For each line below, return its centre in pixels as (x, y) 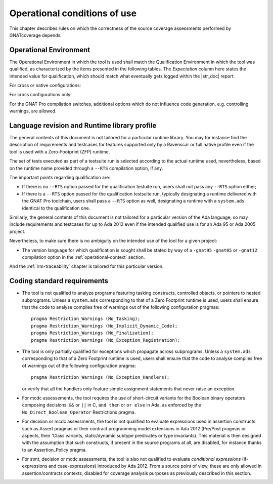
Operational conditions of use (73, 13)
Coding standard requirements (59, 281)
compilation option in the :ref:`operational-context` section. (83, 257)
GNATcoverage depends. (35, 35)
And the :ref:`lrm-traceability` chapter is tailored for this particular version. (86, 266)
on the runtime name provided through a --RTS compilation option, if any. (86, 168)
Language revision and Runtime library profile (83, 126)
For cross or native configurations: (45, 86)
